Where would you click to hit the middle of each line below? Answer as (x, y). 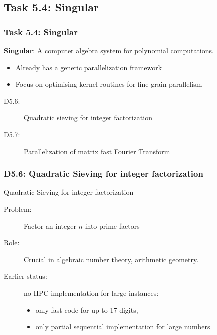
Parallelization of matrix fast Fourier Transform (97, 151)
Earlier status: (26, 276)
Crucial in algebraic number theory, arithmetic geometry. (111, 259)
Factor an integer (50, 226)
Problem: (18, 209)
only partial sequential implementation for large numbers (123, 327)
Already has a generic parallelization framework (89, 67)
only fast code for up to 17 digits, (87, 310)
